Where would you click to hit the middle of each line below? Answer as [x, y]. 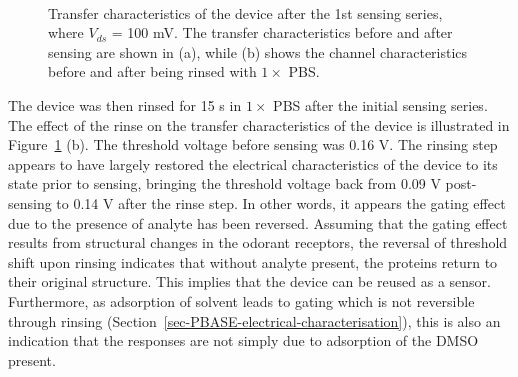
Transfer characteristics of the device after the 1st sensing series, [245, 12]
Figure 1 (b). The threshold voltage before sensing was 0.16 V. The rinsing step [253, 144]
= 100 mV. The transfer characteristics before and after [282, 32]
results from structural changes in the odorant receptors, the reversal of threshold [258, 242]
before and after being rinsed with [152, 71]
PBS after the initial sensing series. [380, 104]
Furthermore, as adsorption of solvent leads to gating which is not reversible [241, 300]
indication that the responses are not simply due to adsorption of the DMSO [243, 340]
